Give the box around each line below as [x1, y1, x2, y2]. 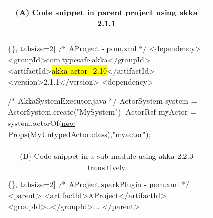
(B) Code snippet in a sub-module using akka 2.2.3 [20, 150, 193, 161]
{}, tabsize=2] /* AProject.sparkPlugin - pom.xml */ [8, 178, 189, 189]
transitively [87, 161, 126, 172]
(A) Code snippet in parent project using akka [15, 6, 198, 17]
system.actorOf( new [8, 117, 75, 128]
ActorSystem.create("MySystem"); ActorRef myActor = [8, 106, 197, 117]
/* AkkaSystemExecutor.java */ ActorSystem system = [8, 95, 197, 106]
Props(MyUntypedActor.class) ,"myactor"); [8, 128, 151, 140]
